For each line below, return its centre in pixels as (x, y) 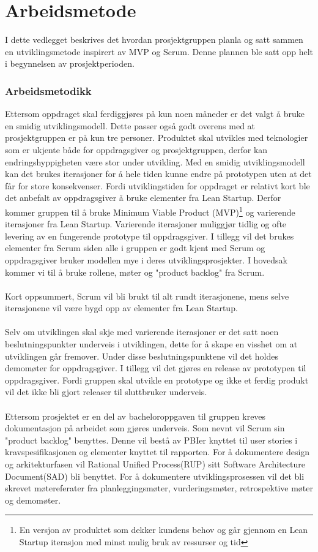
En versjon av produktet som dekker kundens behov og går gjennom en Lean (164, 530)
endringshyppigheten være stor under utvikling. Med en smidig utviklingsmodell (155, 161)
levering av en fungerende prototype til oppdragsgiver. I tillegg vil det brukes (150, 236)
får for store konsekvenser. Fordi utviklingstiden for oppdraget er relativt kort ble (157, 185)
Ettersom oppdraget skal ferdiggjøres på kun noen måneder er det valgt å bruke (155, 114)
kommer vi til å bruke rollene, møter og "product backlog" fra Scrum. (135, 272)
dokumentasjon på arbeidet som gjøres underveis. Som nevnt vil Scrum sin (145, 428)
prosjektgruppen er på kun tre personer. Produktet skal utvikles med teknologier (157, 138)
